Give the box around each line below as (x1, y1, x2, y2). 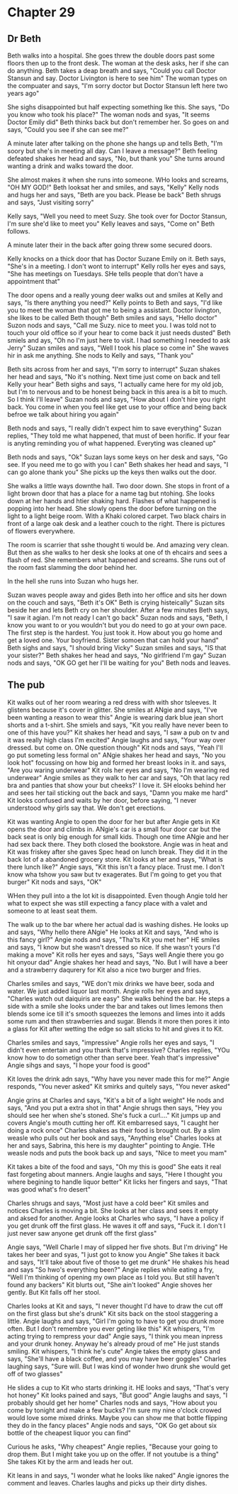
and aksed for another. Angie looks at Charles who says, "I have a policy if (7, 1214, 225, 1222)
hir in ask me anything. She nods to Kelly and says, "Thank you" (7, 351, 194, 359)
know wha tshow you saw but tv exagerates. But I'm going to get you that (7, 870, 222, 879)
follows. (7, 227, 30, 235)
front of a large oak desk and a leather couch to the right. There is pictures (7, 520, 225, 527)
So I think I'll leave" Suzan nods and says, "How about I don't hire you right (7, 395, 226, 403)
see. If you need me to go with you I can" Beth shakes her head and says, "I (7, 461, 229, 468)
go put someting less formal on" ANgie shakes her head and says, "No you (7, 750, 226, 759)
